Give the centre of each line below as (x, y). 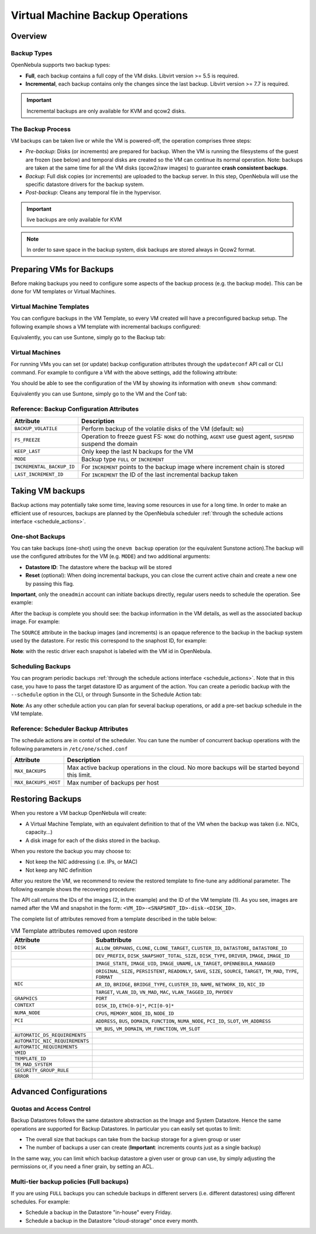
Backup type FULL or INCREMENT (123, 459)
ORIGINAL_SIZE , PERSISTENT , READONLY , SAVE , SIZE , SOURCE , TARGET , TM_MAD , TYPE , (197, 971)
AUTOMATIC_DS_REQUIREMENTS (50, 1035)
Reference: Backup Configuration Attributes (75, 409)
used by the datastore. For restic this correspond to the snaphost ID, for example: (109, 640)
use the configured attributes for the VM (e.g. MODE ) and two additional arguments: (111, 556)
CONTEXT (25, 1005)
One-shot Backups (38, 536)
